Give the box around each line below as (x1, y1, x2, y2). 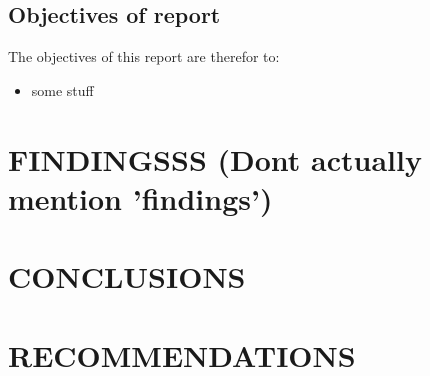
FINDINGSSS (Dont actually (8, 138, 422, 179)
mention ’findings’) (8, 177, 273, 218)
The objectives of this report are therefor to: (8, 46, 280, 67)
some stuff (31, 79, 94, 100)
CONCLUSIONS (8, 256, 246, 297)
